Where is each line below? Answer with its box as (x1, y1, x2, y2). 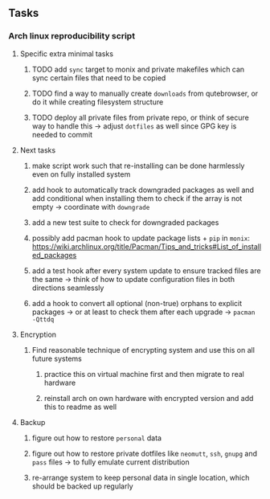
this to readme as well (43, 402, 117, 411)
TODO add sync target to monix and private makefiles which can (31, 64, 245, 74)
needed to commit (31, 129, 93, 139)
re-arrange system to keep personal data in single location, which (31, 472, 250, 482)
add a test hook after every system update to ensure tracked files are (31, 265, 261, 276)
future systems (31, 354, 82, 363)
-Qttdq (31, 315, 55, 324)
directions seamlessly (31, 283, 104, 292)
